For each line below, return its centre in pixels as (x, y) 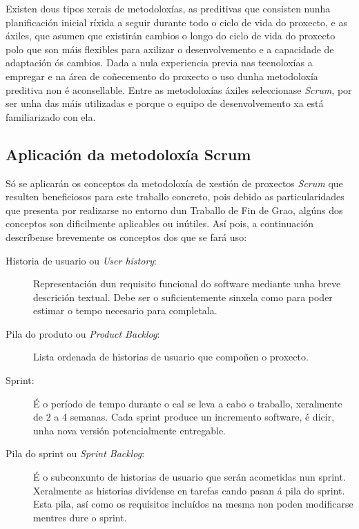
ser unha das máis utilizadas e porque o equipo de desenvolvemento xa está (165, 103)
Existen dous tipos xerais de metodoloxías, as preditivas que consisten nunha (168, 8)
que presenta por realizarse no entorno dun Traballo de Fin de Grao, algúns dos (174, 210)
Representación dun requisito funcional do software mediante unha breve (187, 283)
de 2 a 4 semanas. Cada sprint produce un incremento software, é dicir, (184, 417)
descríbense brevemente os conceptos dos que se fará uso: (126, 237)
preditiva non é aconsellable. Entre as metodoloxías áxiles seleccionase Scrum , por (179, 89)
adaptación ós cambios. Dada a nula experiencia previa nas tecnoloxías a (159, 62)
